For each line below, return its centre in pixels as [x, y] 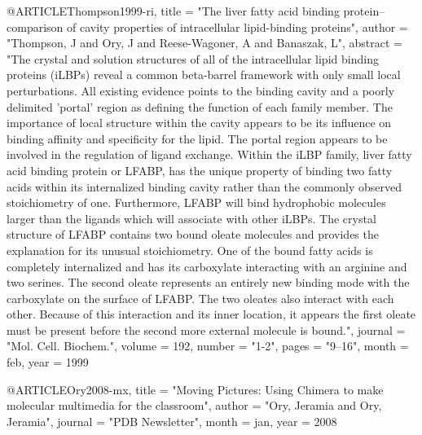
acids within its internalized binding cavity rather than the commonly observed [204, 186]
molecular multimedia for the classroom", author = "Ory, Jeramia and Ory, [194, 405]
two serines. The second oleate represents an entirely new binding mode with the [208, 282]
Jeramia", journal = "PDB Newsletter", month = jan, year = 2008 [172, 421]
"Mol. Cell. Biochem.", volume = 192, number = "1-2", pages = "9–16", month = [208, 346]
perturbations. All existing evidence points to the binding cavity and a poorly [201, 90]
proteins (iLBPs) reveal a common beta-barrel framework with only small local [204, 75]
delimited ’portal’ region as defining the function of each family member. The [200, 106]
